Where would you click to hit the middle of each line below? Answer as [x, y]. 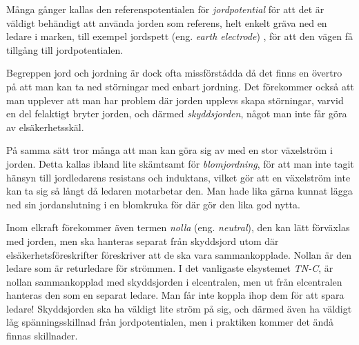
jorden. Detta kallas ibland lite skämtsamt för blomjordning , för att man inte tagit [180, 163]
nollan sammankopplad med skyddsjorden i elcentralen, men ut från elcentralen [174, 281]
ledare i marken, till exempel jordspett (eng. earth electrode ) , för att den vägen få [180, 36]
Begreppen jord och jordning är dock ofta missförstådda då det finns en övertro [174, 73]
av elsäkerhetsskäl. [45, 127]
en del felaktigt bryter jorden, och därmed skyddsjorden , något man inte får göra [177, 114]
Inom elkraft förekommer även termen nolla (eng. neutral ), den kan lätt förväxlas [178, 227]
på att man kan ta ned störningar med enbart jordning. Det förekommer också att [180, 86]
